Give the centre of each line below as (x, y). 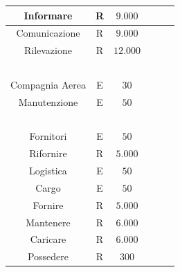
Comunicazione (48, 33)
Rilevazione (48, 50)
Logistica (48, 171)
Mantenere (48, 222)
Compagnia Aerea (48, 84)
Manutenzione (48, 101)
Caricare (48, 239)
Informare (48, 15)
